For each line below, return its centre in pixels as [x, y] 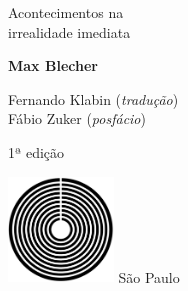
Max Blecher [53, 65]
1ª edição [36, 151]
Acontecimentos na [66, 12]
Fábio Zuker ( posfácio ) [77, 118]
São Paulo [149, 276]
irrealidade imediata [69, 31]
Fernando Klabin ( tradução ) [93, 98]
